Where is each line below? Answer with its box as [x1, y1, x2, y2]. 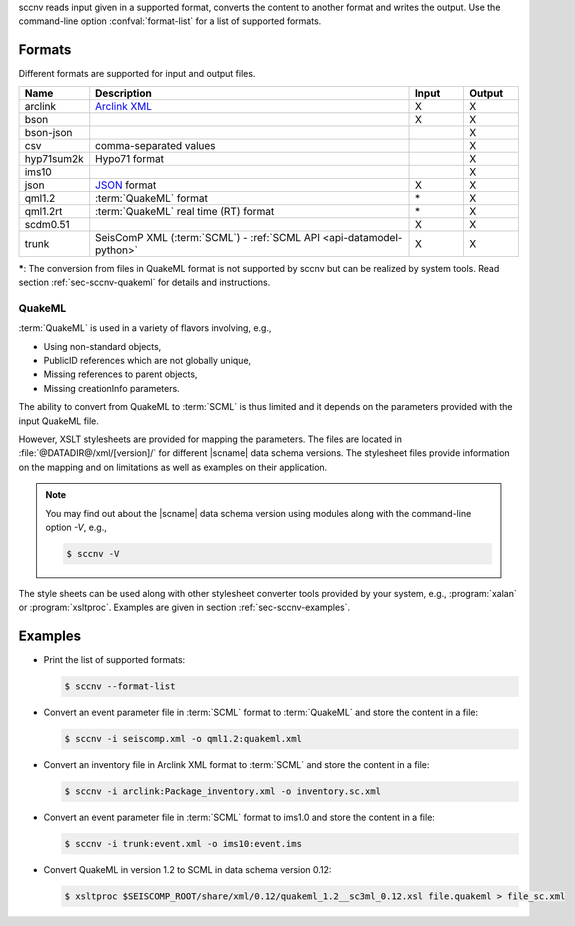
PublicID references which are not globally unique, [43, 355, 252, 366]
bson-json [24, 125, 73, 139]
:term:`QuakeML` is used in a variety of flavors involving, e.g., [18, 322, 272, 334]
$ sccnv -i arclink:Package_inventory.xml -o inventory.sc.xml [64, 786, 382, 797]
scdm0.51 [24, 217, 70, 231]
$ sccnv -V [66, 548, 120, 559]
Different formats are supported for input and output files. [18, 68, 256, 80]
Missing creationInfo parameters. [43, 382, 180, 394]
